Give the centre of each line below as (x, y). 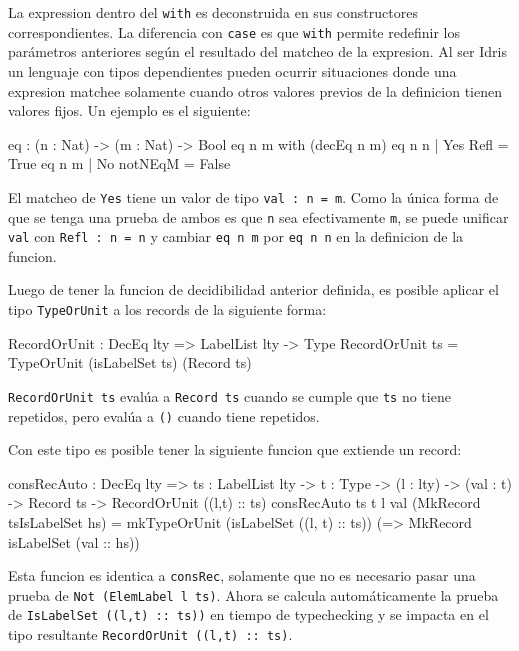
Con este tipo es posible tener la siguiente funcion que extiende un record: (235, 449)
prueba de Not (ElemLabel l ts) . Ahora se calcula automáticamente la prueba (253, 594)
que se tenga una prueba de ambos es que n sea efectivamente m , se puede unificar (258, 216)
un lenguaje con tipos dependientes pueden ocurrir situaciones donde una (232, 70)
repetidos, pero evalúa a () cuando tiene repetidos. (164, 415)
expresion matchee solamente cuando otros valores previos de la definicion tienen (255, 90)
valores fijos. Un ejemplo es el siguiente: (129, 110)
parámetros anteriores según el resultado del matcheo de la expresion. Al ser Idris (257, 51)
